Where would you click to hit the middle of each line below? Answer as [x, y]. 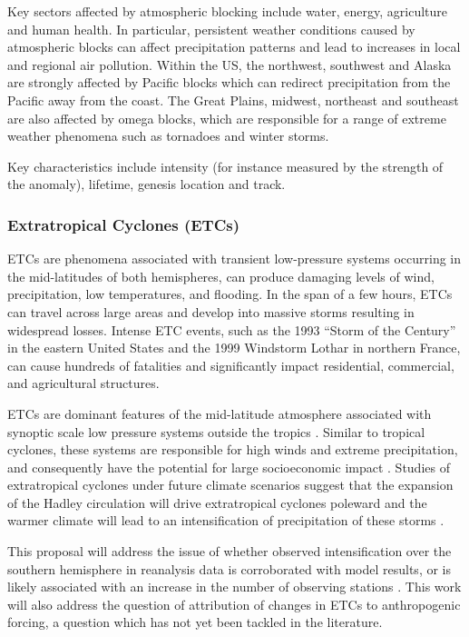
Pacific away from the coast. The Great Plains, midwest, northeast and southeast [233, 100]
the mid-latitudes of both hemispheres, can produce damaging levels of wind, [221, 276]
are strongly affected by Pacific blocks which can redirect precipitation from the [229, 82]
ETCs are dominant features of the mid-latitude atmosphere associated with [220, 413]
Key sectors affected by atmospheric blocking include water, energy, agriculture [227, 11]
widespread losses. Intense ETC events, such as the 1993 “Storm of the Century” [232, 329]
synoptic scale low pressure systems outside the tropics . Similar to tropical [216, 431]
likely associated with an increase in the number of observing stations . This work [234, 587]
